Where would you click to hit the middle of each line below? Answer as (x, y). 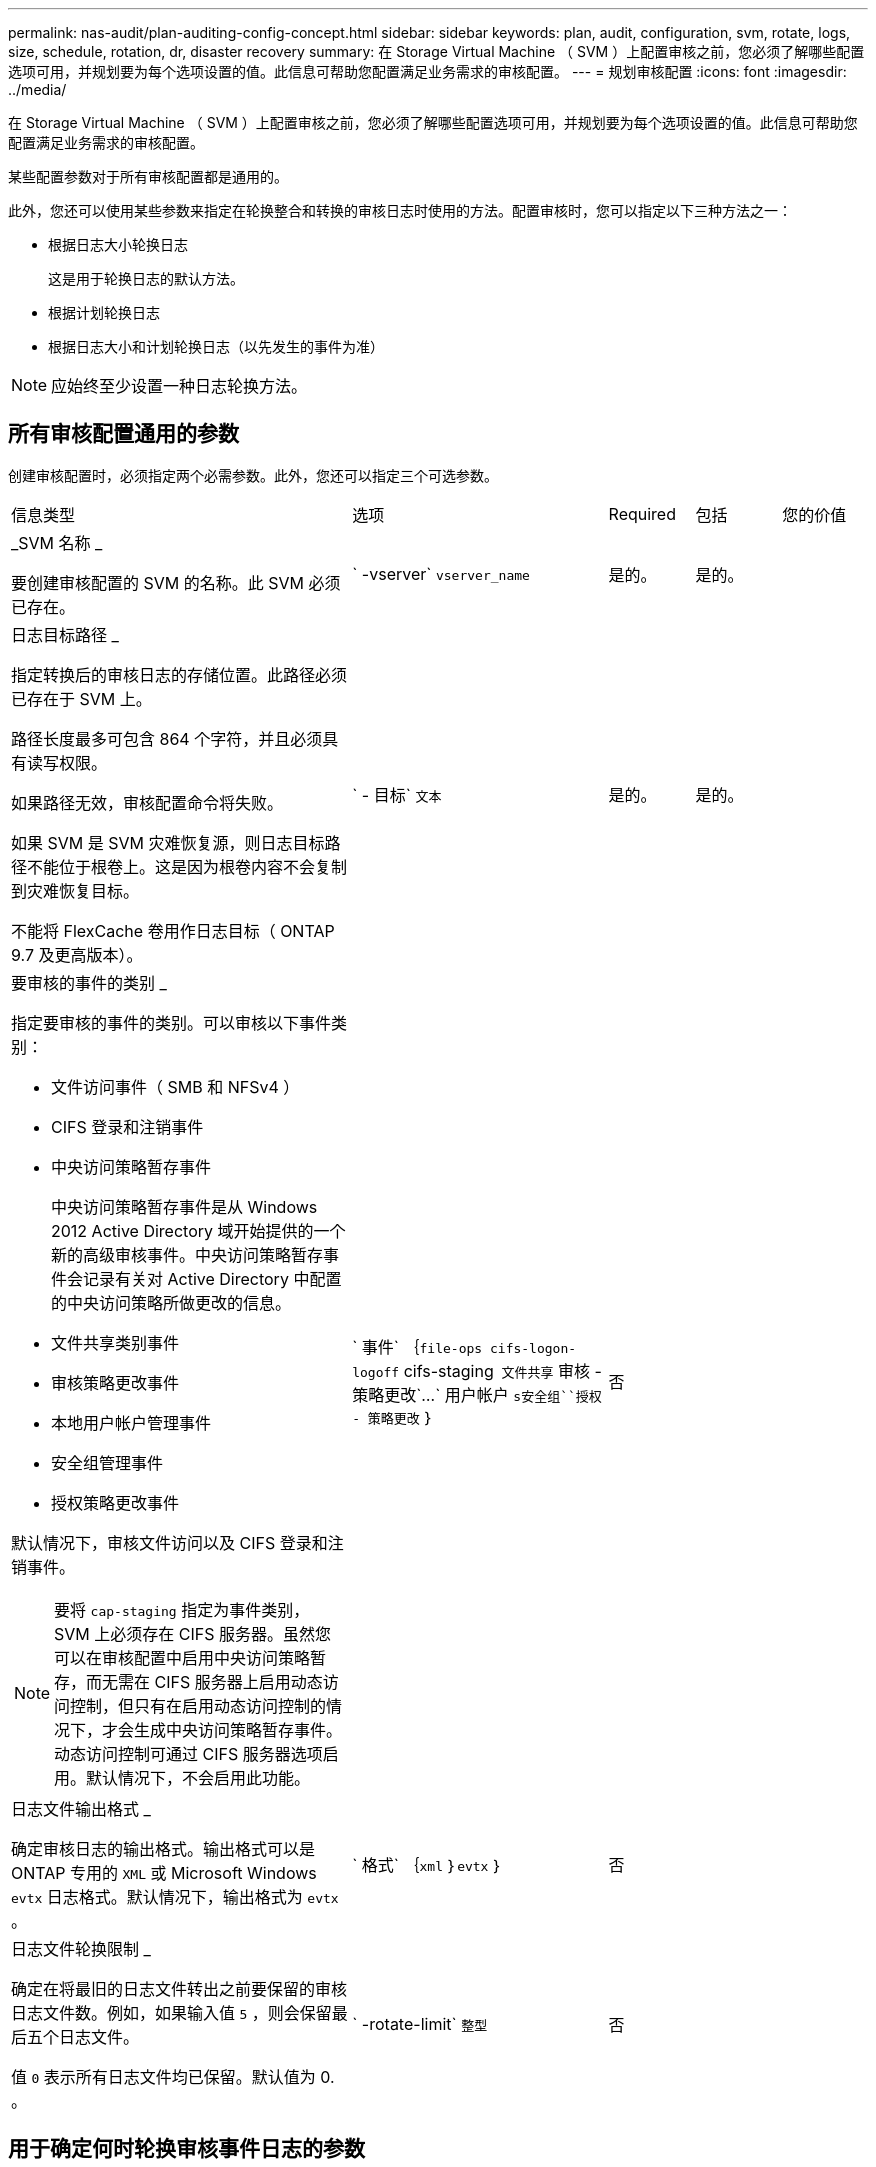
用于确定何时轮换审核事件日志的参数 (186, 2149)
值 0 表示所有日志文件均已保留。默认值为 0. (173, 2076)
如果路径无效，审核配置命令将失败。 (147, 802)
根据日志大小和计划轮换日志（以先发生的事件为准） (216, 346)
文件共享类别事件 (115, 1342)
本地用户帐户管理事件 (131, 1422)
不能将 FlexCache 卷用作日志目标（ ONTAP (173, 930)
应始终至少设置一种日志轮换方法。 (179, 386)
